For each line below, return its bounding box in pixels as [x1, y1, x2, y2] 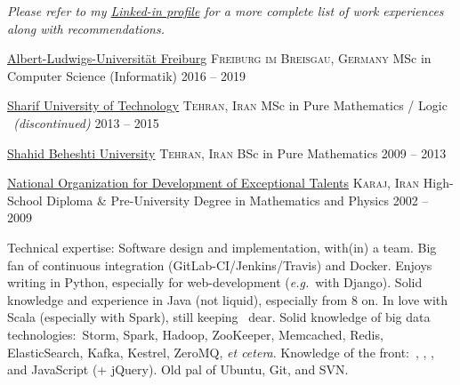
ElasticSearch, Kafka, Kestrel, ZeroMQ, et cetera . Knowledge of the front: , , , [7, 342, 435, 361]
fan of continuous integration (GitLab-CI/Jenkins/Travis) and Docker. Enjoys [7, 255, 432, 274]
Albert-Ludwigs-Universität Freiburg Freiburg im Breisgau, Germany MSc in [7, 49, 432, 68]
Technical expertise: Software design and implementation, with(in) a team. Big [7, 237, 437, 256]
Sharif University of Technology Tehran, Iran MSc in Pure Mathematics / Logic [7, 96, 448, 115]
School [7, 190, 43, 209]
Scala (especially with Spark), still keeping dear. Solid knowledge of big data [7, 308, 431, 326]
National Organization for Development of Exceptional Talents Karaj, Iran [7, 173, 420, 192]
